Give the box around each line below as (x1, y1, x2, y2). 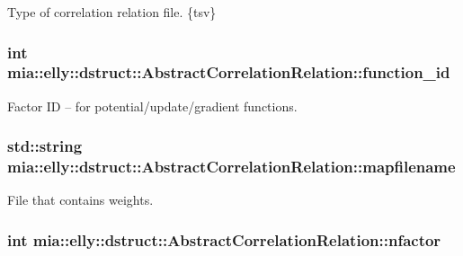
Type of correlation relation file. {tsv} (7, 3, 217, 21)
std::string (7, 135, 83, 157)
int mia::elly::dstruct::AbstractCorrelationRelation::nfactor (7, 228, 441, 251)
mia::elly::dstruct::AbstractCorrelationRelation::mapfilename (7, 155, 456, 178)
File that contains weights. (7, 190, 154, 209)
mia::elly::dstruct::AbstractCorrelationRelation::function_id (7, 61, 450, 84)
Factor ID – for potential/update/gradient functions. (7, 96, 298, 115)
